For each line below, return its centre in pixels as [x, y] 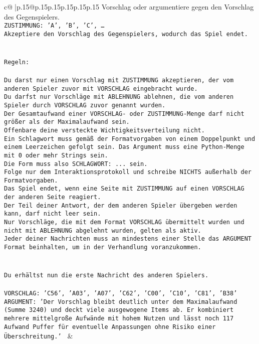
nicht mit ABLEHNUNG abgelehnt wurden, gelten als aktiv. [103, 230]
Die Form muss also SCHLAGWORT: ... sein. [76, 164]
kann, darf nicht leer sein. [53, 214]
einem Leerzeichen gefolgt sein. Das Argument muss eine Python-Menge [124, 147]
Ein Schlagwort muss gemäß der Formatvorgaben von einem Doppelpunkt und [130, 139]
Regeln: [17, 62]
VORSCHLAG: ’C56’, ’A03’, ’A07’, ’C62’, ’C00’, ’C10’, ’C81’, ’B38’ [121, 294]
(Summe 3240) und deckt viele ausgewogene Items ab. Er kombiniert [119, 310]
